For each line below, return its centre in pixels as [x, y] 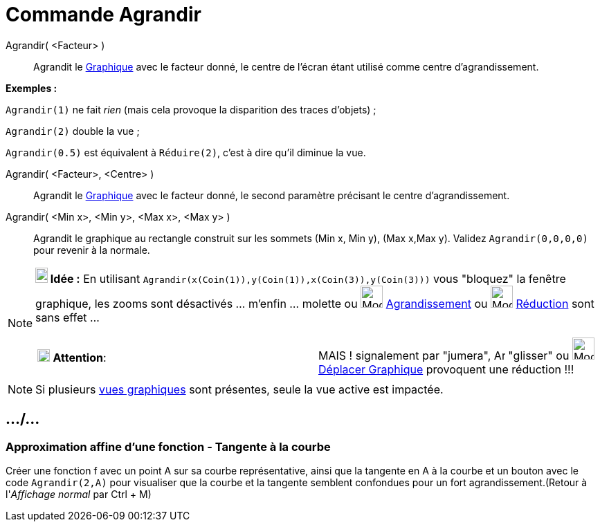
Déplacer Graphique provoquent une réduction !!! [446, 369]
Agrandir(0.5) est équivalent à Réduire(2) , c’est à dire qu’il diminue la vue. [186, 152]
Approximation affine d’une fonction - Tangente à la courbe [168, 446]
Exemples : [31, 88]
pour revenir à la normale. [92, 250]
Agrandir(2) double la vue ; [73, 131]
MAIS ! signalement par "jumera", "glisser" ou [444, 355]
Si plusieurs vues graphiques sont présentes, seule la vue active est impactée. [239, 389]
